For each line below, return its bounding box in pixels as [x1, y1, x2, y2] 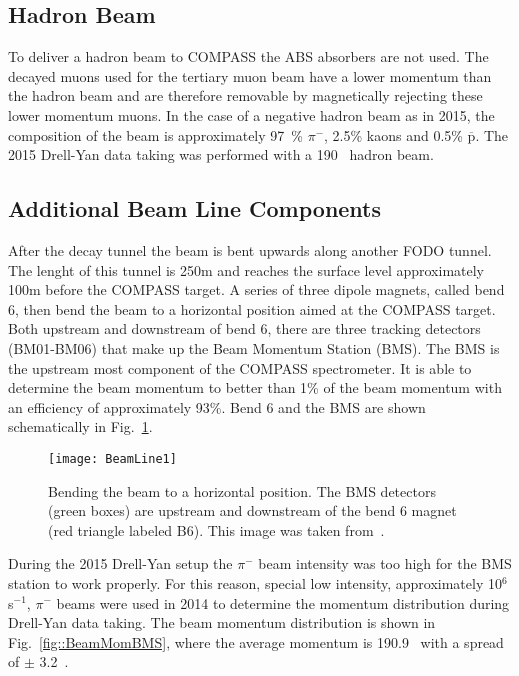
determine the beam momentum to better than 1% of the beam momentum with [8, 377, 502, 398]
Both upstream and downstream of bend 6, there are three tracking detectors [8, 318, 481, 339]
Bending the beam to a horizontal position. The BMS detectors [48, 480, 436, 501]
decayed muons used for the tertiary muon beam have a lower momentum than [8, 65, 492, 86]
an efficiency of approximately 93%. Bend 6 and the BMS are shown [8, 396, 426, 417]
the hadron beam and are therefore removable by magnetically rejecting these [8, 85, 483, 106]
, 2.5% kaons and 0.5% [324, 124, 463, 145]
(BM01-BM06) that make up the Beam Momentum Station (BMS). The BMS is [8, 337, 500, 358]
